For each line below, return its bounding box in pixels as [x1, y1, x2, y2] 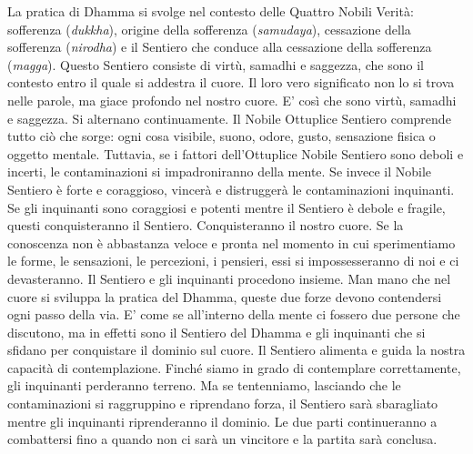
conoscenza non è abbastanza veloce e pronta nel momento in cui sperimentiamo [7, 233, 456, 252]
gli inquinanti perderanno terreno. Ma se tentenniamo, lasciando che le [7, 376, 401, 395]
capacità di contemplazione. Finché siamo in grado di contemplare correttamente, [7, 358, 461, 377]
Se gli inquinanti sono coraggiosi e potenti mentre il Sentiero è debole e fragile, [7, 197, 446, 217]
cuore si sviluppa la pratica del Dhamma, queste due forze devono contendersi [7, 287, 442, 306]
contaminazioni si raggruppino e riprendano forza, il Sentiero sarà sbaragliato [7, 394, 438, 413]
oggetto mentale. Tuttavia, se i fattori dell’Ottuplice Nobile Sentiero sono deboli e [7, 144, 464, 163]
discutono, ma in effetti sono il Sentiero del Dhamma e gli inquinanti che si [7, 322, 426, 341]
